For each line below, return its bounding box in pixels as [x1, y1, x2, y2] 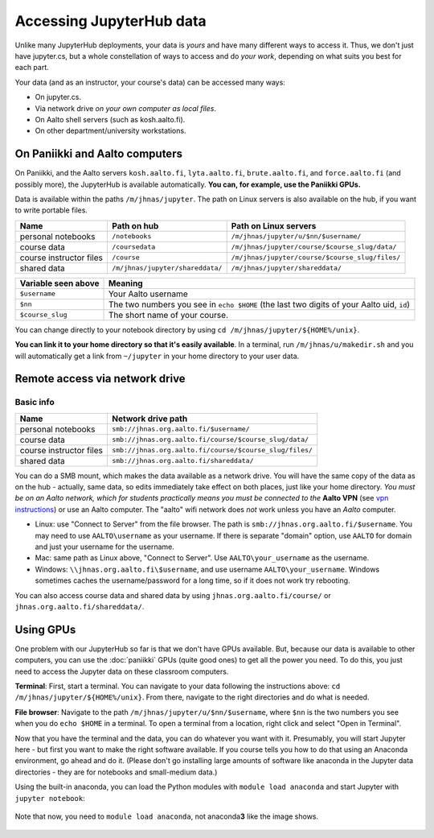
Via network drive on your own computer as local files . [35, 103, 217, 113]
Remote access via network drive [14, 372, 186, 386]
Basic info [14, 397, 55, 408]
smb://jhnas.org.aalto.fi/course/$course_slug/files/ [111, 446, 313, 455]
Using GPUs [14, 622, 76, 636]
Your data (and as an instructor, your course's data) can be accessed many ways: [14, 77, 285, 87]
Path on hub [111, 220, 159, 231]
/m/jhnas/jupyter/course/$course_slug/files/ [231, 254, 401, 262]
